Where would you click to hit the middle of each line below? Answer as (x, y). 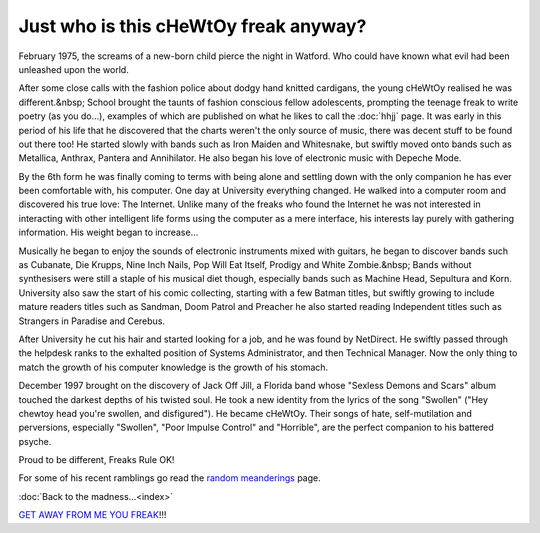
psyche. (35, 441)
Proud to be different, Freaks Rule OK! (96, 460)
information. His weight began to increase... (108, 232)
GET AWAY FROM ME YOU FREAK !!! (92, 515)
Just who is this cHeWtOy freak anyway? (192, 26)
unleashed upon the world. (73, 69)
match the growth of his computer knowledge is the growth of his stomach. (173, 367)
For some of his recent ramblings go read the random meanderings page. (169, 478)
